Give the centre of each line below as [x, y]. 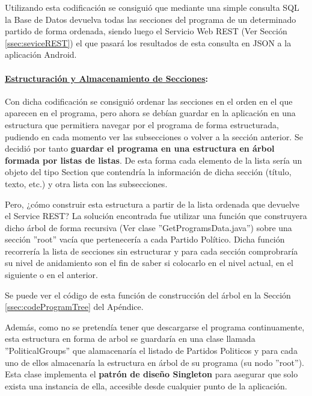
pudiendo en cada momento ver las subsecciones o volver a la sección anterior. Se [154, 136]
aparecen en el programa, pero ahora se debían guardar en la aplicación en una [150, 113]
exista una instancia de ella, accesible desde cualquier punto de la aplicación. [146, 385]
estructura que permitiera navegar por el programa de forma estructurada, [142, 124]
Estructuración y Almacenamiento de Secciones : [107, 78]
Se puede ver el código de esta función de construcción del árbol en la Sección [148, 295]
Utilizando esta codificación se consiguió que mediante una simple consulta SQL [152, 7]
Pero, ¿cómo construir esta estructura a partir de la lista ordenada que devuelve [152, 204]
